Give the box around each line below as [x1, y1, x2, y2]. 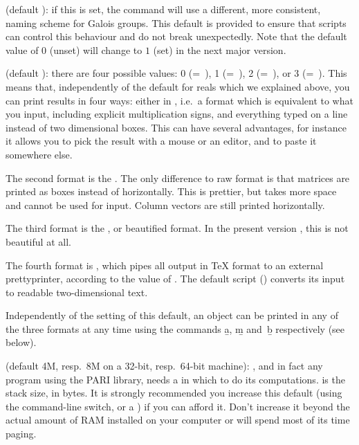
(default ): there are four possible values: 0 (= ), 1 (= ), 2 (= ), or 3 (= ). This [6, 66, 347, 80]
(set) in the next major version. [153, 42, 286, 57]
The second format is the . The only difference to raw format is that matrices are [6, 170, 350, 185]
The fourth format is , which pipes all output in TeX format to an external [6, 257, 324, 272]
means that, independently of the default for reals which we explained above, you [6, 79, 350, 93]
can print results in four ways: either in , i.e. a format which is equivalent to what [6, 93, 353, 107]
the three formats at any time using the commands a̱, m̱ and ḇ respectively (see [6, 321, 345, 336]
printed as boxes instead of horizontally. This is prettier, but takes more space [6, 184, 337, 199]
